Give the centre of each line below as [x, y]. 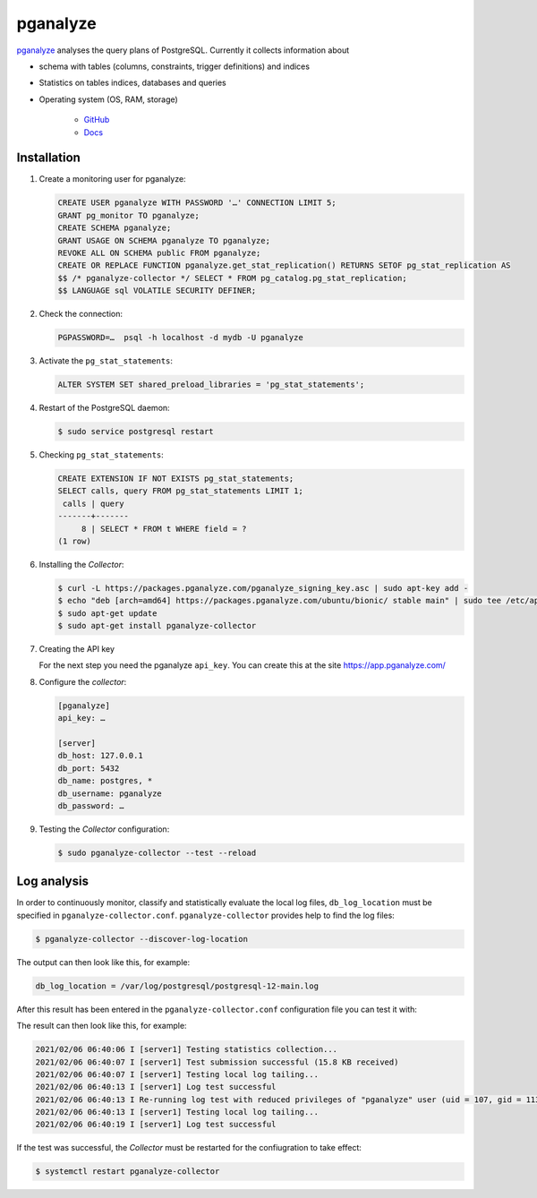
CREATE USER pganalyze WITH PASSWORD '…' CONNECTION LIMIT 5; [197, 203]
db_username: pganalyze [110, 793]
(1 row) [74, 541]
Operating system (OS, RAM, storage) [108, 99]
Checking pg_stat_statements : [102, 455]
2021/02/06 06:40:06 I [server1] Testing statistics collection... [187, 1049]
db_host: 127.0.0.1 [100, 756]
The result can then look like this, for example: [102, 1026]
